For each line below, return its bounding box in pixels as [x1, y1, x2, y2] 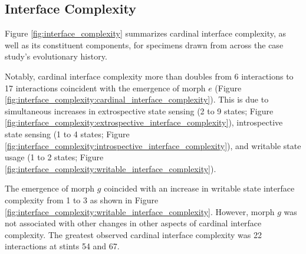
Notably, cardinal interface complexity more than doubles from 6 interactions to [5, 70, 294, 82]
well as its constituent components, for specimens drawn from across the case [5, 38, 284, 51]
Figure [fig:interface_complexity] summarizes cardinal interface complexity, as [5, 27, 287, 39]
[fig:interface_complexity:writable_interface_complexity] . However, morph [5, 205, 275, 217]
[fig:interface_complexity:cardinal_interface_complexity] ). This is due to [5, 93, 269, 105]
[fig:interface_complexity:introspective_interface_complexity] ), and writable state [5, 139, 301, 151]
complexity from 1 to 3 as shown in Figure [5, 193, 159, 206]
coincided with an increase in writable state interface [104, 182, 295, 194]
